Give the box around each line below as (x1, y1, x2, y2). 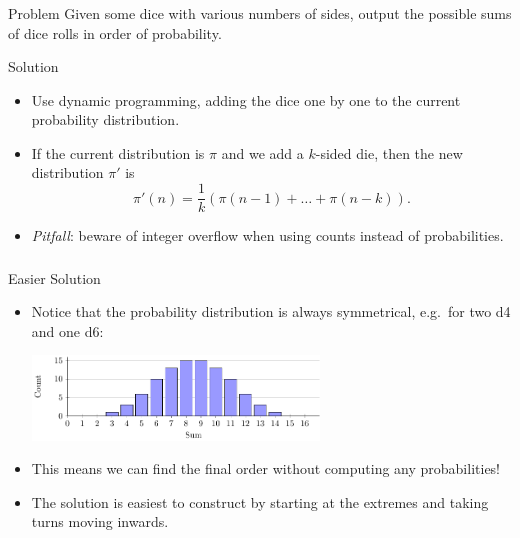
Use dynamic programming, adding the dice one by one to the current (31, 89, 461, 110)
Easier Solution (8, 267, 101, 288)
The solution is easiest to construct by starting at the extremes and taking (31, 491, 489, 512)
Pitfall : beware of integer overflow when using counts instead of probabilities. (31, 225, 504, 246)
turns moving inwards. (31, 511, 169, 532)
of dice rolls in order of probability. (8, 22, 222, 43)
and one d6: (31, 320, 104, 341)
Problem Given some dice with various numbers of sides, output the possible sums (8, 2, 512, 23)
